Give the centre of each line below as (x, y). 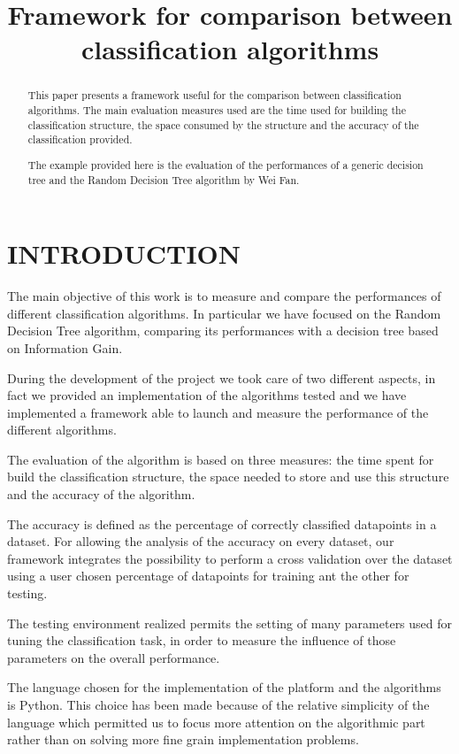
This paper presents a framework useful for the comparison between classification (214, 95)
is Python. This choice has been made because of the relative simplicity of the (218, 704)
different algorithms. (62, 430)
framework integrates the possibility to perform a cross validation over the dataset (230, 558)
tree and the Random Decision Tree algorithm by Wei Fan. (164, 179)
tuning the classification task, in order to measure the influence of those (202, 640)
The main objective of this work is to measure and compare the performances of (224, 296)
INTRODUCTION (124, 254)
